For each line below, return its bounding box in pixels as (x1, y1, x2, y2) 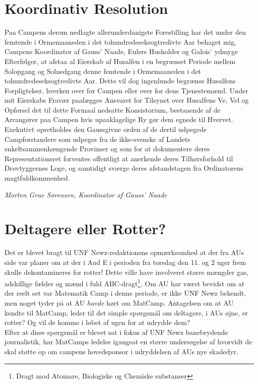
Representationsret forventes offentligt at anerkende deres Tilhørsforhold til (4, 153, 233, 163)
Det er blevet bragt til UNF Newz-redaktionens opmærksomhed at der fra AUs (4, 247, 244, 257)
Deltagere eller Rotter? (4, 218, 166, 239)
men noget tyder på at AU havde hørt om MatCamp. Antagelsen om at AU (4, 297, 234, 308)
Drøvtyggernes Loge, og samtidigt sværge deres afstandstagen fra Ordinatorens (4, 163, 244, 173)
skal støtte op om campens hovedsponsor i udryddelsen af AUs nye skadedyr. (4, 346, 239, 356)
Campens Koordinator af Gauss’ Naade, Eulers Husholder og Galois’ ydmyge (4, 46, 238, 57)
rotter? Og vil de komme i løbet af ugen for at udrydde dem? (4, 317, 190, 327)
